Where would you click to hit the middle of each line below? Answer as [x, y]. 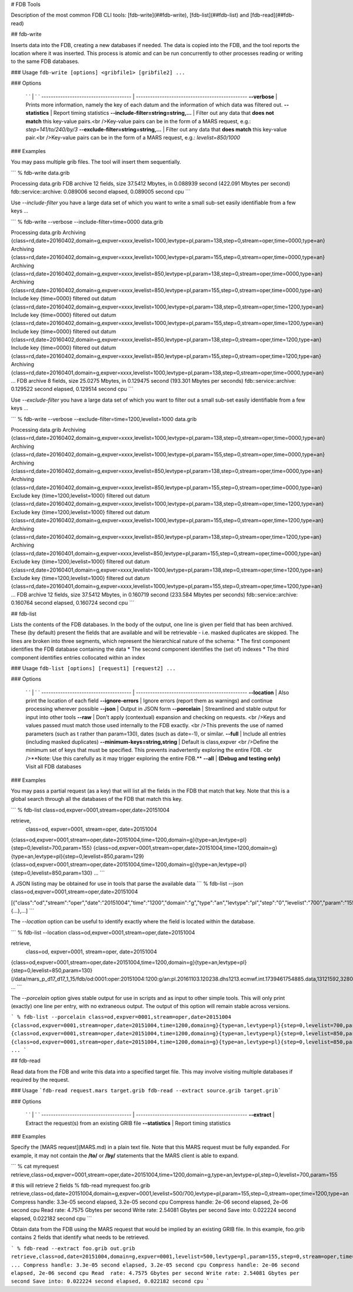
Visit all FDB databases [54, 767]
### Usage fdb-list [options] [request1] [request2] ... [93, 668]
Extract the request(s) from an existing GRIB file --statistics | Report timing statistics [128, 1123]
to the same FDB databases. [45, 61]
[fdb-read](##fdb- [272, 15]
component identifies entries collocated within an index [78, 657]
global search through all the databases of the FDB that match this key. [97, 799]
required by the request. [40, 1080]
